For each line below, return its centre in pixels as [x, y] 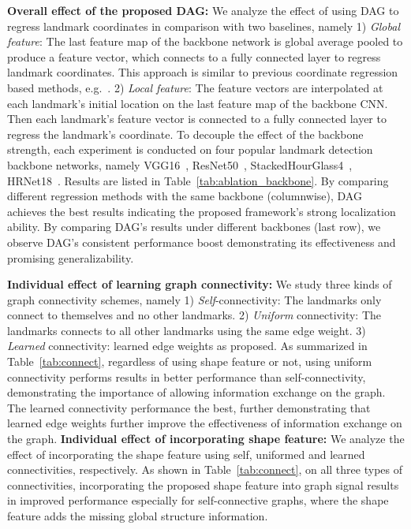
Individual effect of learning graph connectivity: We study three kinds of [200, 284]
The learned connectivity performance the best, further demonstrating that [189, 407]
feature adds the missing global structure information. [138, 516]
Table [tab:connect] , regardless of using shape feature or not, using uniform [190, 361]
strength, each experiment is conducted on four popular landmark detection [190, 149]
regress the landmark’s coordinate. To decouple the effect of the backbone [185, 134]
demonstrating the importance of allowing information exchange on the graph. [196, 392]
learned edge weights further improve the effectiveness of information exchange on [205, 423]
